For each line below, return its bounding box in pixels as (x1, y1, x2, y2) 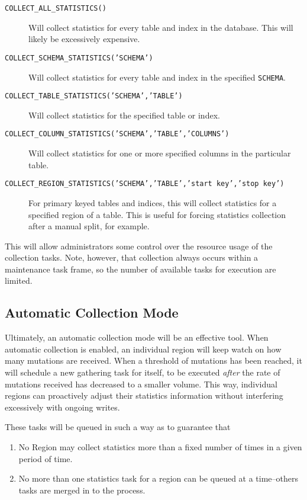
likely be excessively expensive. (28, 33, 140, 45)
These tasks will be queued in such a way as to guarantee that (5, 421, 231, 433)
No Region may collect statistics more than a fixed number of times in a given (18, 441, 302, 453)
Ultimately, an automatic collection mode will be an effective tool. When (5, 331, 269, 344)
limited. (5, 274, 33, 287)
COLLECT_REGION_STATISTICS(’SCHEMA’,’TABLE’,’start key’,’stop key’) (5, 180, 285, 188)
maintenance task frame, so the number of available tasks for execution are (5, 262, 276, 275)
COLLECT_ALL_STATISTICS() (5, 4, 106, 12)
